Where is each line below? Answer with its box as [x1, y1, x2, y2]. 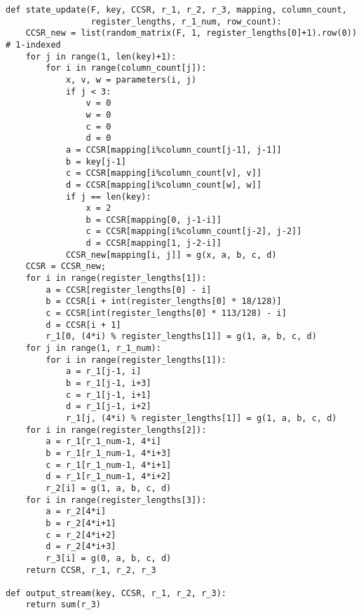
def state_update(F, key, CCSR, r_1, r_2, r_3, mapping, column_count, [6, 5, 347, 15]
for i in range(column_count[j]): [46, 63, 207, 74]
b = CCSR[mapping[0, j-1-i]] [86, 214, 222, 225]
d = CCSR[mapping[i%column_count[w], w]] [65, 179, 262, 190]
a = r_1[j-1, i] [65, 366, 142, 377]
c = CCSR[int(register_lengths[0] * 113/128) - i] [46, 308, 287, 319]
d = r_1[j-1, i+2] [65, 401, 151, 412]
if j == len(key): [65, 191, 151, 202]
